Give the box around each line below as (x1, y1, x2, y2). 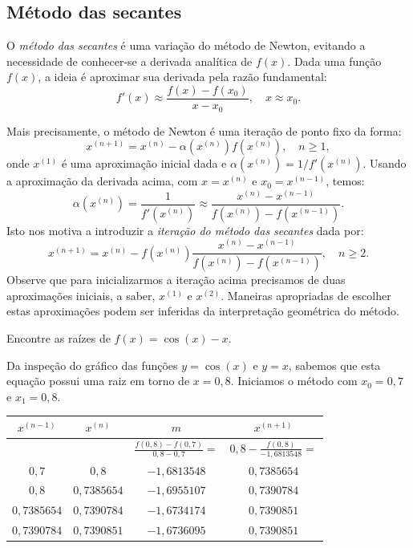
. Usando (362, 155, 407, 172)
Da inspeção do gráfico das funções (6, 356, 178, 373)
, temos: (326, 173, 365, 189)
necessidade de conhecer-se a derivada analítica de (6, 52, 253, 69)
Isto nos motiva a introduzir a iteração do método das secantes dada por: (6, 221, 364, 238)
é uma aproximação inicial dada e (61, 155, 227, 172)
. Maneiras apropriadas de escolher (221, 286, 391, 303)
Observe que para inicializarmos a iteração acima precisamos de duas (6, 271, 346, 288)
